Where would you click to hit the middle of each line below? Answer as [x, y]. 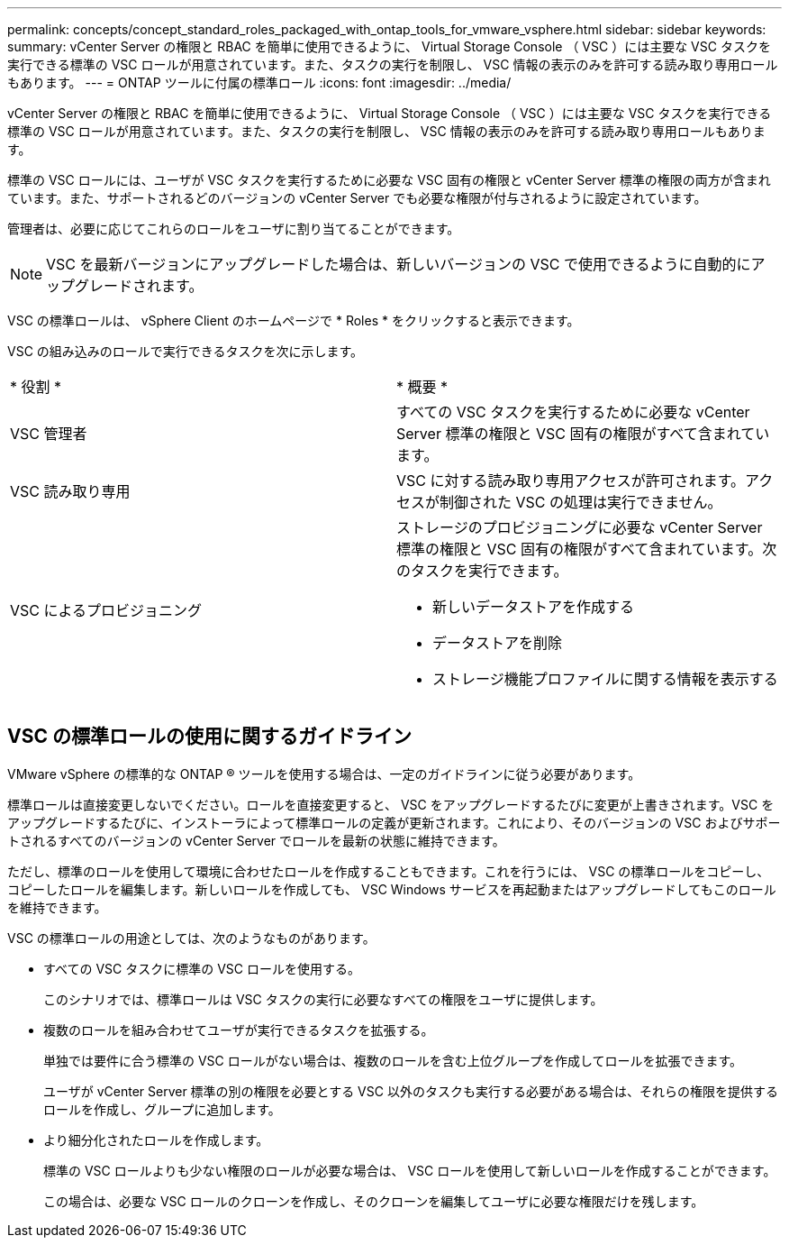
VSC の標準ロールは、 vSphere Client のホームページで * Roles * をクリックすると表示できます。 [294, 320]
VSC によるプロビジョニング [106, 610]
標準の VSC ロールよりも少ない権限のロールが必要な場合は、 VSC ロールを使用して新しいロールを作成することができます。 [410, 1170]
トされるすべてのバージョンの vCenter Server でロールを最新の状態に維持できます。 [256, 840]
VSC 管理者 [49, 434]
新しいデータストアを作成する [534, 607]
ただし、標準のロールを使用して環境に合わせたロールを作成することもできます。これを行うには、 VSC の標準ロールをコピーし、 [389, 871]
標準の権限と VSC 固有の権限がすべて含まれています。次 [587, 549]
